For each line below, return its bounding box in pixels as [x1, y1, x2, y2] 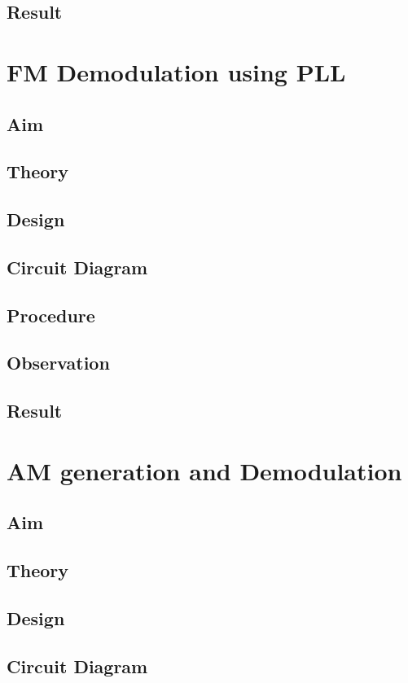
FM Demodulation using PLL [7, 55, 346, 88]
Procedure [7, 302, 95, 327]
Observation [7, 350, 110, 375]
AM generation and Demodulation [7, 453, 402, 487]
